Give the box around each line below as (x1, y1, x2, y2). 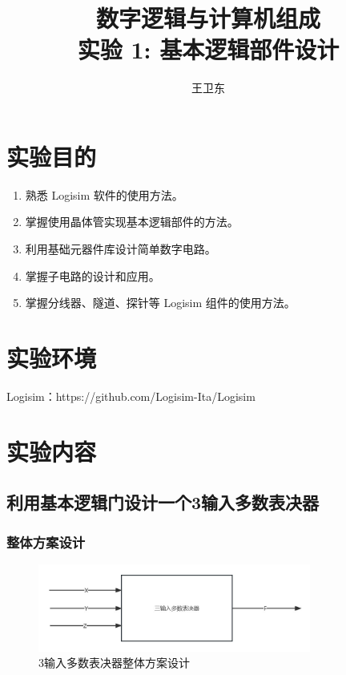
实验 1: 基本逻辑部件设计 (77, 33, 340, 66)
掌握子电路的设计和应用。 (25, 267, 160, 284)
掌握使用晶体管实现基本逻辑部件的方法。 (25, 213, 239, 230)
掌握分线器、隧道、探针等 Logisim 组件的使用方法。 (25, 294, 296, 311)
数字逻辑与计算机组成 (95, 2, 320, 34)
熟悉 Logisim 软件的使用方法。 (25, 186, 183, 203)
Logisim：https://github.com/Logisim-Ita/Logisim (6, 387, 255, 404)
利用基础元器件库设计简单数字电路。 (25, 240, 216, 257)
